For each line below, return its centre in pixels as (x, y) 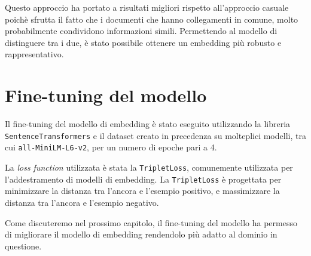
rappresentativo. (34, 54)
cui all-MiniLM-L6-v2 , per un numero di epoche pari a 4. (111, 147)
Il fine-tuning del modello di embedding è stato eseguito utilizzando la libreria (148, 124)
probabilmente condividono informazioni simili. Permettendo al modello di (141, 31)
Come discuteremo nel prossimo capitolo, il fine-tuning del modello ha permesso (151, 222)
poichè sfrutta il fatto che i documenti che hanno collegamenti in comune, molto (152, 19)
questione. (23, 246)
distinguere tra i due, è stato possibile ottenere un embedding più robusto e (143, 42)
